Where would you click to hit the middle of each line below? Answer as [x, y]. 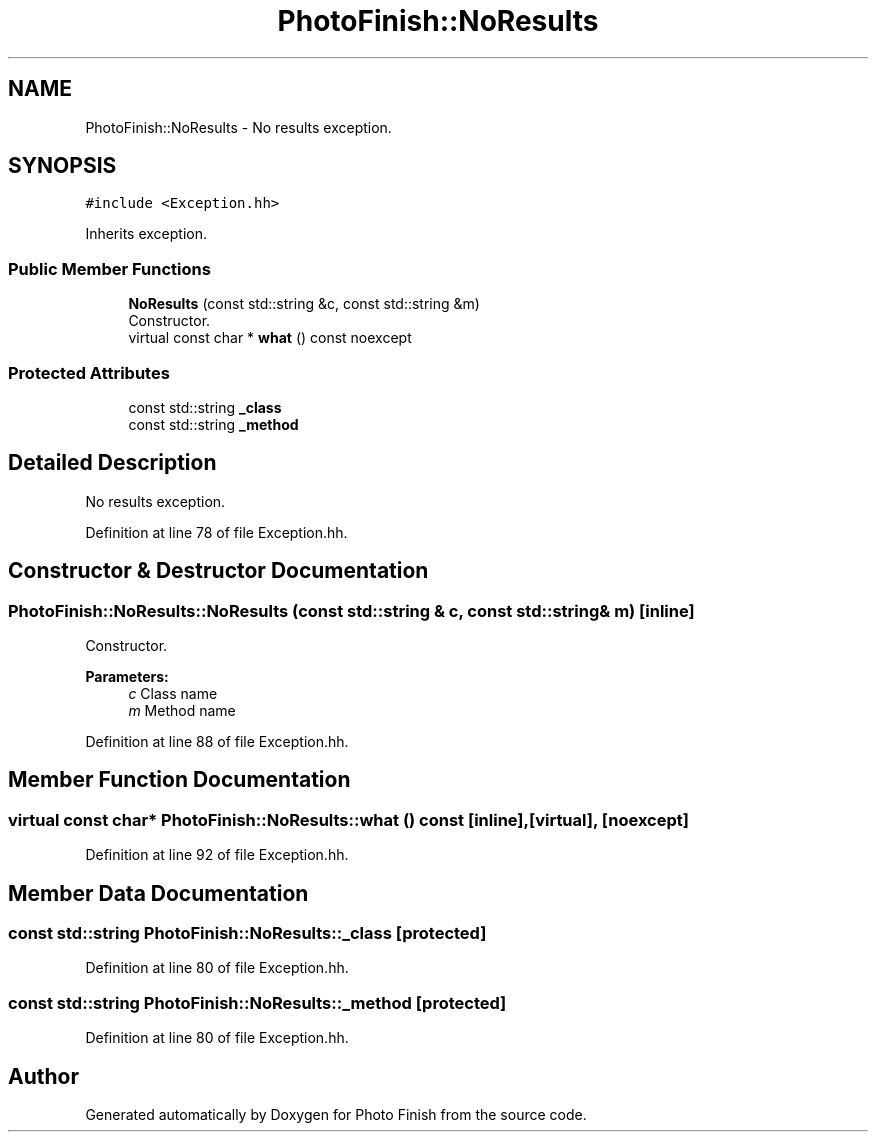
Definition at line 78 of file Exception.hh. [216, 532]
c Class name [173, 693]
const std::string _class [205, 407]
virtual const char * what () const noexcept [270, 338]
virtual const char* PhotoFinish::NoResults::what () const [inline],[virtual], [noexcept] [348, 819]
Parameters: [127, 676]
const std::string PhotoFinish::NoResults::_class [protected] [247, 933]
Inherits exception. [146, 234]
